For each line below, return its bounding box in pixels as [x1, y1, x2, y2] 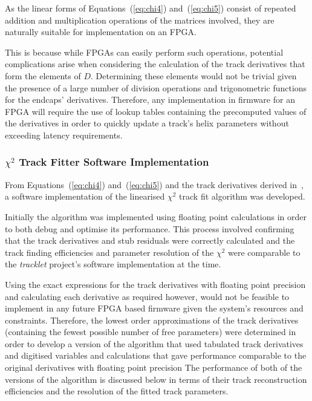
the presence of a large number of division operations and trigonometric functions [5, 81, 307, 94]
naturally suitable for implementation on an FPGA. [5, 25, 197, 38]
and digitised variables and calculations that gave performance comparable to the [5, 349, 307, 362]
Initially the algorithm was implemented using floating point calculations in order [5, 210, 307, 223]
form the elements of [5, 69, 81, 82]
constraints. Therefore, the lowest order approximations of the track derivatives [5, 313, 299, 326]
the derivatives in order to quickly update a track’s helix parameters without [5, 117, 289, 129]
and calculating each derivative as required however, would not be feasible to [5, 290, 290, 302]
